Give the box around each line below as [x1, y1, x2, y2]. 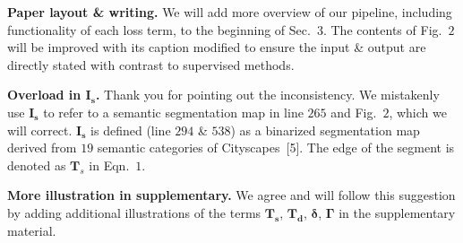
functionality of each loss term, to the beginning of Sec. [7, 20, 311, 39]
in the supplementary [339, 203, 456, 221]
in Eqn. [89, 155, 130, 174]
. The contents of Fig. [322, 20, 442, 39]
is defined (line [90, 120, 171, 139]
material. [7, 221, 56, 239]
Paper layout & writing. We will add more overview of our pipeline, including [7, 3, 452, 21]
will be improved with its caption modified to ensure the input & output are [7, 38, 426, 56]
